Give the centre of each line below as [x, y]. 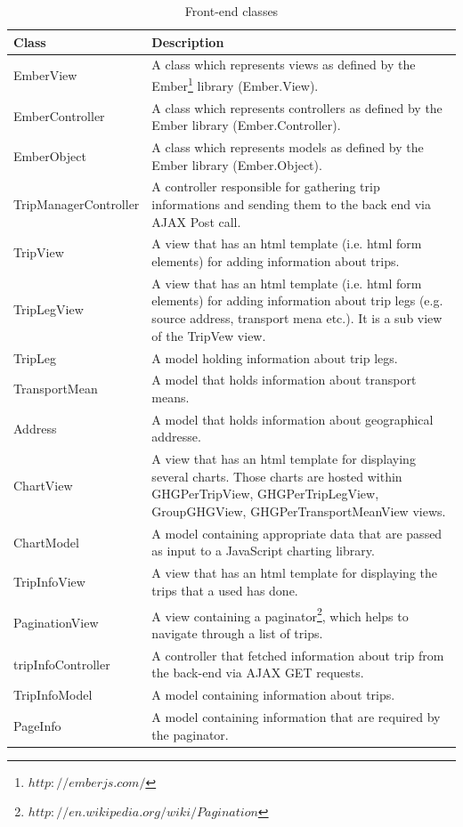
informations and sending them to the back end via [292, 204]
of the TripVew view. [209, 335]
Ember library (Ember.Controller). [246, 125]
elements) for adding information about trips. [276, 261]
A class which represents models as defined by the [288, 146]
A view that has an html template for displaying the [295, 573]
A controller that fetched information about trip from [298, 655]
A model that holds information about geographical [292, 419]
